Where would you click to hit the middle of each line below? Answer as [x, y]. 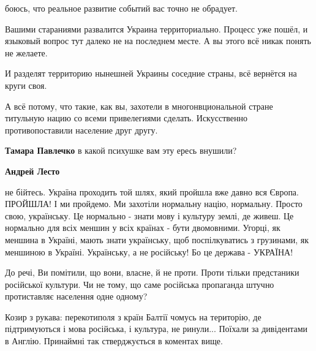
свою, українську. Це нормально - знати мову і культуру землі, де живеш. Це [149, 215]
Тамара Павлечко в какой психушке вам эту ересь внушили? [121, 150]
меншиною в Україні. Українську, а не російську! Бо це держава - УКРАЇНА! [149, 251]
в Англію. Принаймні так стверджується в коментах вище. [114, 341]
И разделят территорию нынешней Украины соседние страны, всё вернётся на [151, 73]
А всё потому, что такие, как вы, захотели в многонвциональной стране [139, 106]
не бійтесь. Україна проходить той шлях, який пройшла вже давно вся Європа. [152, 191]
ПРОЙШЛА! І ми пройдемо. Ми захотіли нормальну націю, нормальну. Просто [154, 204]
